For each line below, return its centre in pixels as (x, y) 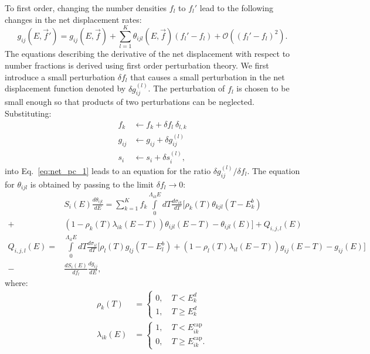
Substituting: (28, 113)
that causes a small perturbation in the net (208, 76)
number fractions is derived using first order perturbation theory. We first (137, 65)
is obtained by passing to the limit (92, 184)
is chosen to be (263, 88)
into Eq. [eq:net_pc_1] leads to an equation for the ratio (108, 170)
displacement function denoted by (65, 88)
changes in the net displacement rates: (73, 19)
